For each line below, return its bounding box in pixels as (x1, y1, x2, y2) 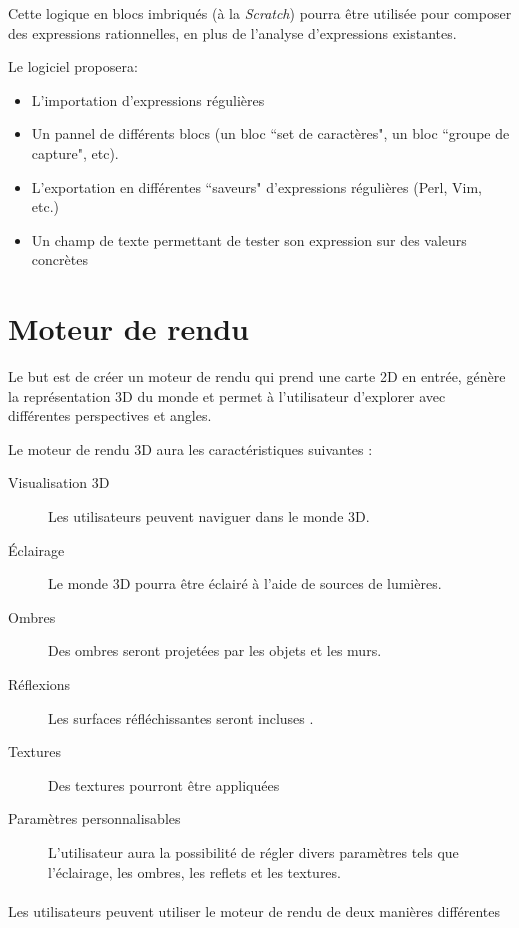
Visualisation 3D (8, 472, 110, 493)
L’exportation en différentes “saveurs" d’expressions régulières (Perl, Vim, (31, 176, 482, 197)
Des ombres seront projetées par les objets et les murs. (48, 640, 382, 661)
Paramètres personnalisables (8, 808, 181, 829)
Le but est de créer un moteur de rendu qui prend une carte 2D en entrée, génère (8, 366, 506, 387)
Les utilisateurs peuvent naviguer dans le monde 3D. (48, 506, 370, 527)
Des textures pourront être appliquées (48, 774, 280, 795)
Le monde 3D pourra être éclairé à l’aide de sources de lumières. (48, 573, 442, 594)
